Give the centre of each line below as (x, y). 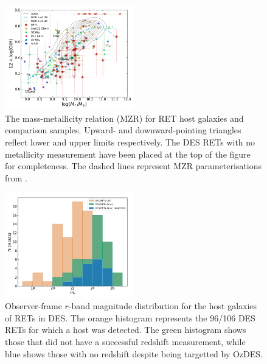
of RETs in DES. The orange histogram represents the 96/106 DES (130, 317)
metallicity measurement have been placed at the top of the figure (128, 154)
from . (16, 177)
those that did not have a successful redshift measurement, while (125, 342)
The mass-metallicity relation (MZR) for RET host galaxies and (124, 118)
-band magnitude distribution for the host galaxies (163, 306)
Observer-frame (33, 306)
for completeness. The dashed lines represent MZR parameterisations (133, 166)
